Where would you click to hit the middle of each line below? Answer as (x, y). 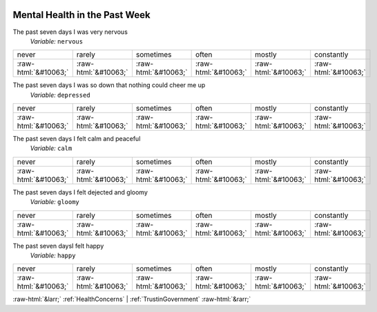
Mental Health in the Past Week (82, 15)
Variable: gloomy (55, 202)
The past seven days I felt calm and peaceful (77, 139)
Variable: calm (51, 148)
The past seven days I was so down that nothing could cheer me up (109, 85)
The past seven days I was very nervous (70, 32)
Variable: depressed (60, 95)
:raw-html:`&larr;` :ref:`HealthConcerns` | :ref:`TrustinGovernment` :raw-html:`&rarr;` (132, 299)
